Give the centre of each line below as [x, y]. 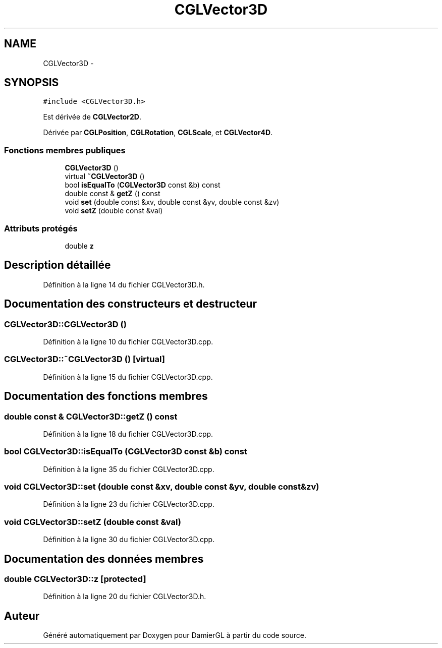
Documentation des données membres [104, 559]
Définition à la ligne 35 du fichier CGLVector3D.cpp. [129, 469]
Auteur [22, 616]
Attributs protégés [41, 228]
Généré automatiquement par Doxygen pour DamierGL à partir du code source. [175, 635]
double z [79, 246]
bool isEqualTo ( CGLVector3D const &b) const [143, 185]
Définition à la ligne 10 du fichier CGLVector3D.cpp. [128, 342]
